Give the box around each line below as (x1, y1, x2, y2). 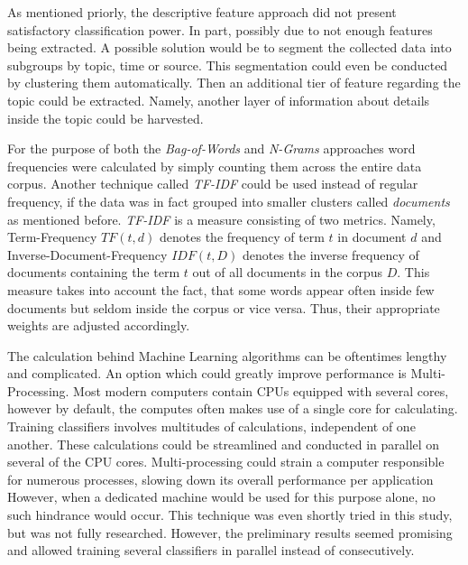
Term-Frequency (7, 227, 97, 246)
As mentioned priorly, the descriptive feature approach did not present (7, 3, 397, 21)
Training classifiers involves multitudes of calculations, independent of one (7, 417, 416, 436)
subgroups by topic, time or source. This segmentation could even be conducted (7, 55, 448, 74)
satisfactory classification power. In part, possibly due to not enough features (7, 20, 433, 39)
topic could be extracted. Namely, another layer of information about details (7, 90, 430, 109)
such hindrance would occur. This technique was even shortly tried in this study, (7, 505, 453, 524)
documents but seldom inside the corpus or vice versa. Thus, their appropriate (7, 298, 440, 317)
